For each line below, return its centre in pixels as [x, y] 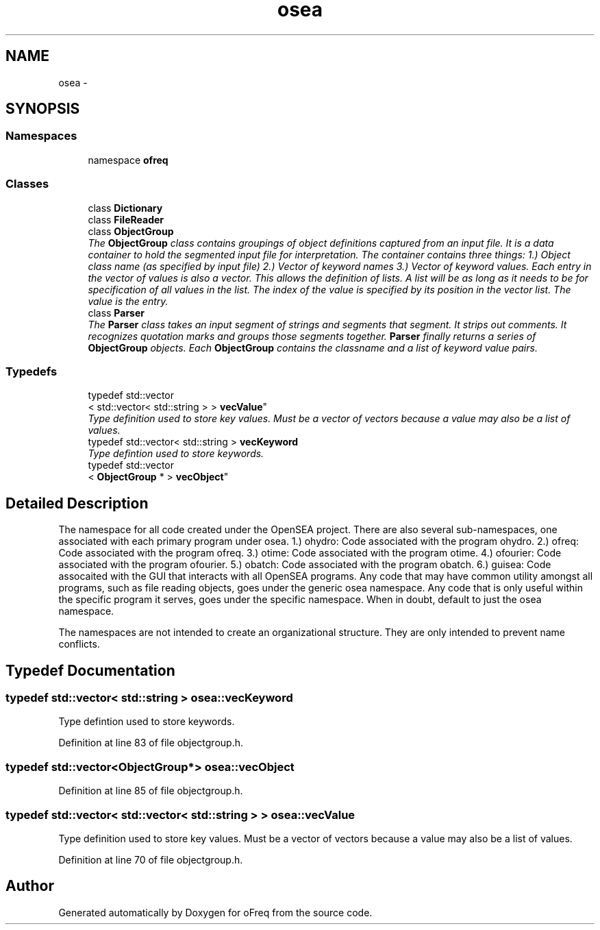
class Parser [116, 313]
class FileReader [126, 219]
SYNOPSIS [43, 109]
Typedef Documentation [90, 670]
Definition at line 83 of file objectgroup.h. [151, 743]
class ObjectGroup [131, 231]
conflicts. [79, 644]
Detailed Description [77, 503]
